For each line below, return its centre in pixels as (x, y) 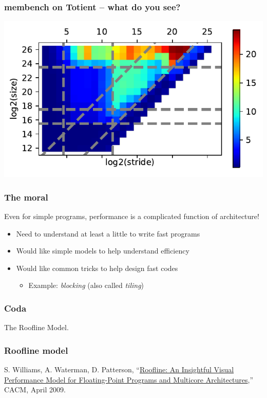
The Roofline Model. (36, 327)
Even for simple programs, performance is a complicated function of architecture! (132, 216)
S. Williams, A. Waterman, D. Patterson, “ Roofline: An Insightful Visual (119, 369)
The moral (26, 197)
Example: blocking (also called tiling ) (86, 285)
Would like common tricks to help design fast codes (97, 268)
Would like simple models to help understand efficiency (103, 251)
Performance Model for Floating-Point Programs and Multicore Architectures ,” (129, 379)
